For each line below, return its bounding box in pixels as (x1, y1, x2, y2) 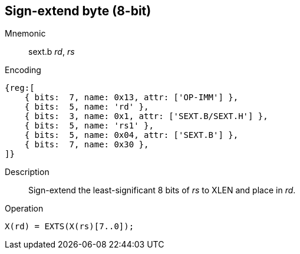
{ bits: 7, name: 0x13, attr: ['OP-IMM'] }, (24, 93, 239, 103)
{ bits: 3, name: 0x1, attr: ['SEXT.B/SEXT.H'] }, (24, 111, 268, 121)
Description (5, 167, 50, 177)
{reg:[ (5, 83, 35, 93)
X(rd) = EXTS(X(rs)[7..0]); (5, 222, 134, 232)
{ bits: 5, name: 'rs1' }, (24, 121, 154, 131)
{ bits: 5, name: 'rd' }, (24, 102, 149, 112)
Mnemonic (5, 28, 46, 39)
